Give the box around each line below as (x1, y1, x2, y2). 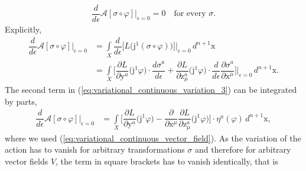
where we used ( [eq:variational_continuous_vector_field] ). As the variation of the (5, 131, 301, 144)
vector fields (5, 154, 48, 167)
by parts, (5, 95, 37, 107)
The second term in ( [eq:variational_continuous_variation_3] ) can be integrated (5, 83, 297, 96)
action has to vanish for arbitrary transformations (5, 143, 185, 156)
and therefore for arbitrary (195, 143, 291, 156)
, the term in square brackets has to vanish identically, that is (56, 154, 278, 167)
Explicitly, (5, 23, 42, 36)
